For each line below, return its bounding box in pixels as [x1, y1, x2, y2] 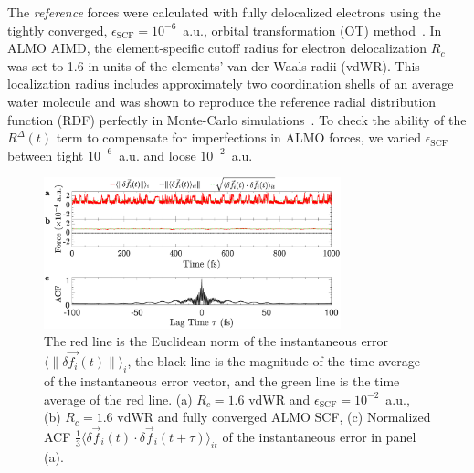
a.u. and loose [119, 145, 196, 164]
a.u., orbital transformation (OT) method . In [183, 20, 442, 39]
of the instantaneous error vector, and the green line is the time [44, 371, 400, 390]
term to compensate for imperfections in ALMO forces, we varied [56, 128, 421, 147]
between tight [7, 145, 84, 164]
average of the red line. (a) [44, 389, 193, 408]
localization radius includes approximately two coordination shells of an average [7, 74, 454, 93]
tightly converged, [7, 20, 108, 39]
